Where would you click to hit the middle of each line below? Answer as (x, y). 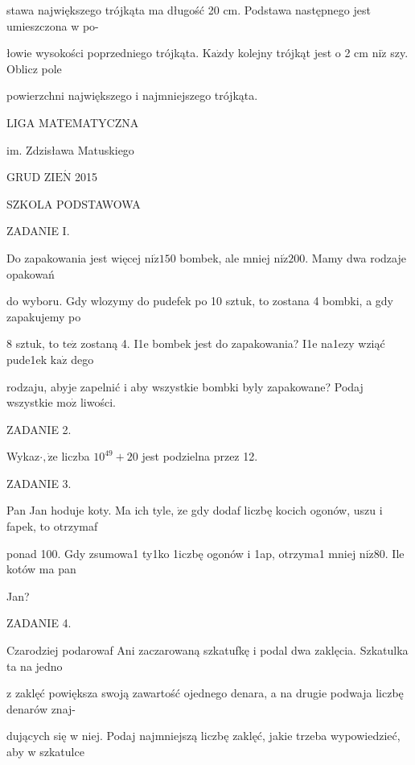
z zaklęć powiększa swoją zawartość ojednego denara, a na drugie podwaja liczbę (205, 693)
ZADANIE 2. (39, 429)
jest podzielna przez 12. (200, 456)
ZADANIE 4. (39, 623)
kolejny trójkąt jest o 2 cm (303, 53)
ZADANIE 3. (39, 483)
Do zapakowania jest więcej (74, 257)
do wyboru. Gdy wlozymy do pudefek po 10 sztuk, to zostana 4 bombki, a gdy (200, 301)
